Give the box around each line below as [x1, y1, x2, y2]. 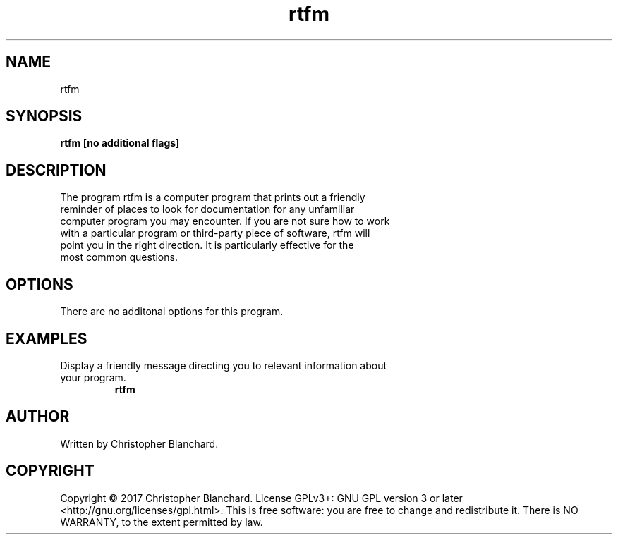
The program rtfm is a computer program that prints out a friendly [60, 191, 365, 204]
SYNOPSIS [6, 107, 83, 125]
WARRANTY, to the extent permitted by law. [60, 515, 263, 528]
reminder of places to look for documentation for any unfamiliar [60, 203, 355, 216]
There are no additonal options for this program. [60, 305, 284, 318]
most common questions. [60, 251, 178, 264]
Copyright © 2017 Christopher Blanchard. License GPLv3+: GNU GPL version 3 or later [60, 491, 463, 504]
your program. [60, 371, 126, 383]
